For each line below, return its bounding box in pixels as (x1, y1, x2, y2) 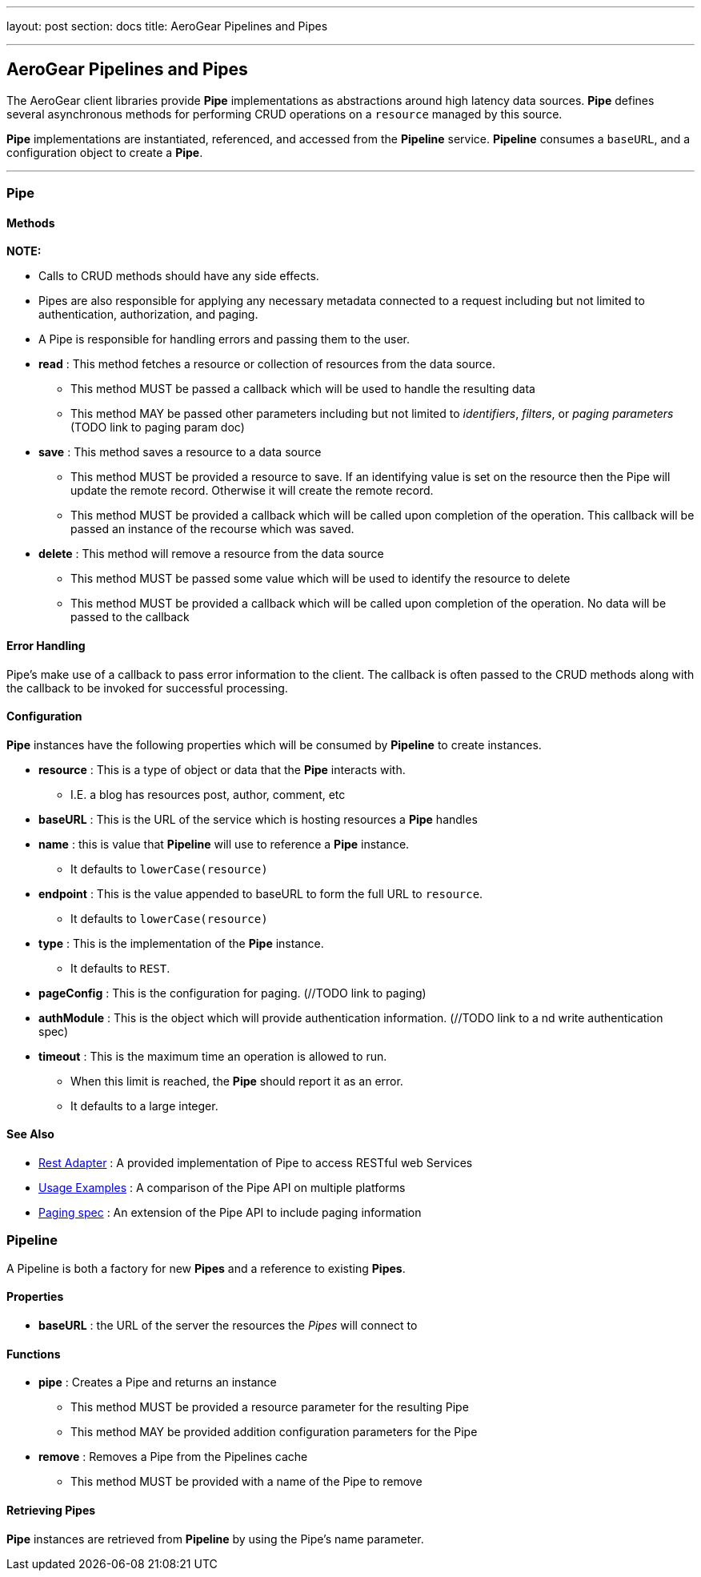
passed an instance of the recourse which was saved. (70, 522, 355, 536)
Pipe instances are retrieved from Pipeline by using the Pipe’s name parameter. (6, 1531, 424, 1546)
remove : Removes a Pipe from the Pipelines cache (38, 1450, 308, 1464)
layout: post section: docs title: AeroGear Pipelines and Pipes (6, 19, 328, 33)
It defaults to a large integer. (70, 1098, 218, 1113)
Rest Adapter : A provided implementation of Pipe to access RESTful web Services (38, 1156, 473, 1170)
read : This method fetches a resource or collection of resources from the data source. (38, 357, 496, 371)
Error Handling (6, 639, 86, 653)
